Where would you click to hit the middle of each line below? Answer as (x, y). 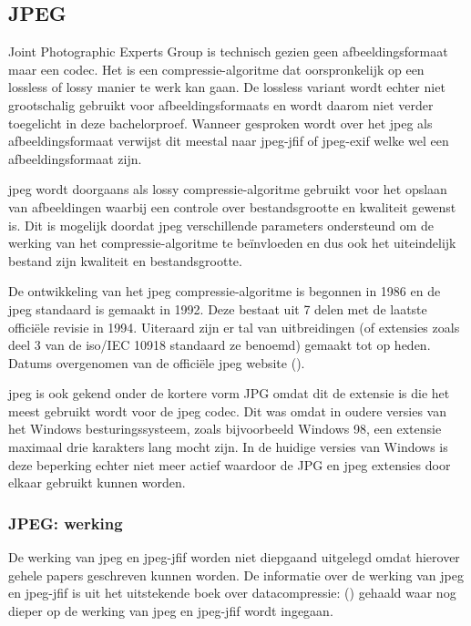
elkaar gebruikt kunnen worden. (97, 482)
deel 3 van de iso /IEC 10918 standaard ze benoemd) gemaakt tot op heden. (220, 345)
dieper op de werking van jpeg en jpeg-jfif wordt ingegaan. (171, 610)
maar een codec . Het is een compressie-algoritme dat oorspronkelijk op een (216, 69)
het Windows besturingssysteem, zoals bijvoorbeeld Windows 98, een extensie (225, 429)
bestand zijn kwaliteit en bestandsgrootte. (125, 260)
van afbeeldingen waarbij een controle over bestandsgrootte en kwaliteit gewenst (232, 206)
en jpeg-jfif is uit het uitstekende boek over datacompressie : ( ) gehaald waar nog (232, 593)
